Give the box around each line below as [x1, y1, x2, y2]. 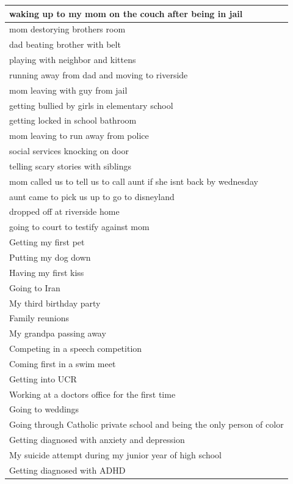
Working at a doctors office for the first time [9, 387, 176, 400]
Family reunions [9, 311, 69, 324]
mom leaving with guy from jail [9, 83, 128, 96]
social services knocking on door [9, 144, 129, 157]
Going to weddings [9, 403, 79, 415]
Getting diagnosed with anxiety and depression [9, 433, 185, 446]
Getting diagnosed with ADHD [9, 463, 126, 476]
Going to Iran [9, 281, 60, 294]
